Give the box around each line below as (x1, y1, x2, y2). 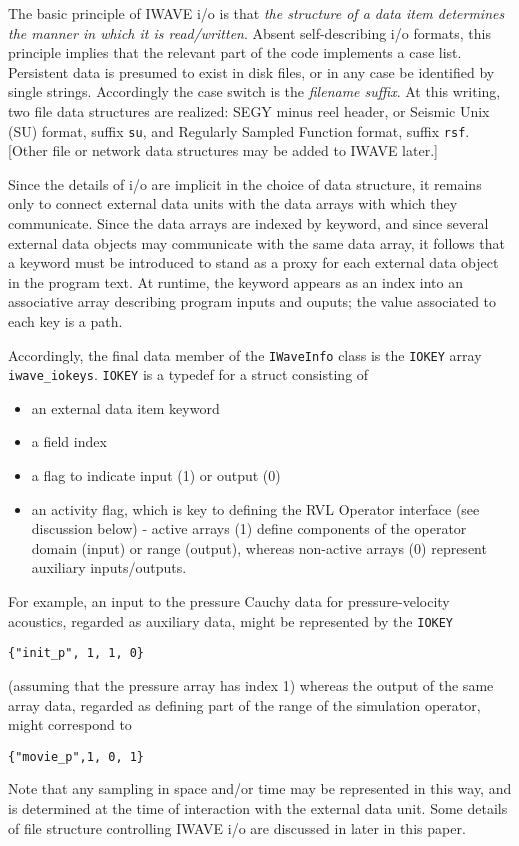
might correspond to (8, 714, 132, 735)
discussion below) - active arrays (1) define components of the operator (31, 518, 467, 539)
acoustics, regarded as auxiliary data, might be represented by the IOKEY (8, 610, 454, 631)
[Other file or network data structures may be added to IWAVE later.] (8, 140, 438, 161)
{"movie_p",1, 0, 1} (8, 749, 145, 764)
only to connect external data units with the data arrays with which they (8, 193, 458, 214)
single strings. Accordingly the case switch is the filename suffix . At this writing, (8, 81, 501, 102)
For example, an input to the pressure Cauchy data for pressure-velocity (8, 591, 450, 612)
